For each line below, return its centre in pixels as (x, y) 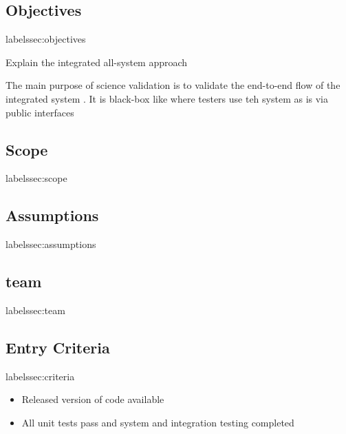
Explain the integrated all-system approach (97, 62)
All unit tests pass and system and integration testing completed (158, 422)
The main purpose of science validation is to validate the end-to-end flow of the (173, 85)
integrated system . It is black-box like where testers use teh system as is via (167, 98)
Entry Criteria (58, 347)
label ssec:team (35, 310)
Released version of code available (93, 399)
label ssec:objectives (46, 39)
